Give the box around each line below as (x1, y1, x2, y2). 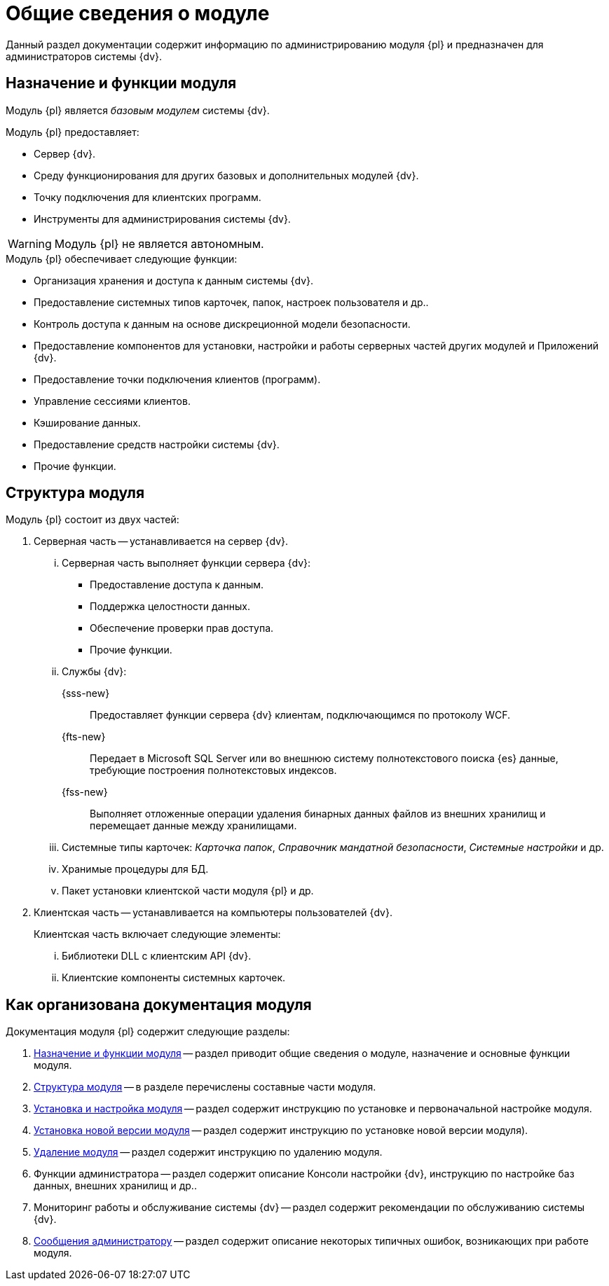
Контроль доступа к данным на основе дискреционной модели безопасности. (34, 317, 411, 330)
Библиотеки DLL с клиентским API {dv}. (62, 950, 252, 962)
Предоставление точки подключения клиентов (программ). (34, 373, 321, 385)
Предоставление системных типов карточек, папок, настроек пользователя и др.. (34, 296, 429, 308)
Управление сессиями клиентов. (34, 394, 191, 407)
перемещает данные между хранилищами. (90, 820, 297, 832)
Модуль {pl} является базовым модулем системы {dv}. (6, 104, 270, 116)
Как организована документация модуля (6, 995, 312, 1014)
